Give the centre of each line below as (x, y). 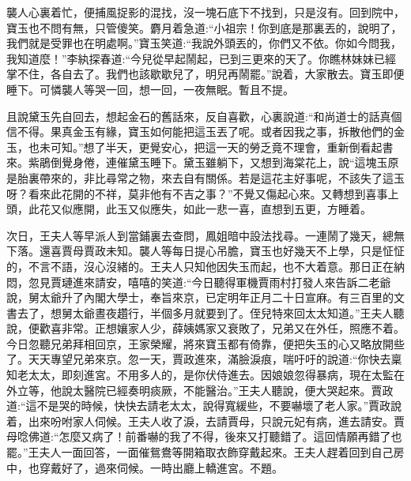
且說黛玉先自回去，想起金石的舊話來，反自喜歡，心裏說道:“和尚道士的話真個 (204, 116)
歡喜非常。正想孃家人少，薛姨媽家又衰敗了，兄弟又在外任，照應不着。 (222, 328)
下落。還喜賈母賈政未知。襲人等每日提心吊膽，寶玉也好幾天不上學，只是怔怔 (205, 251)
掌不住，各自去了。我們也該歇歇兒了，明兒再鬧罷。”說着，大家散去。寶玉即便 (205, 74)
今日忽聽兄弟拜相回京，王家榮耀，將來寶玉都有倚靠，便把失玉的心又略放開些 (205, 343)
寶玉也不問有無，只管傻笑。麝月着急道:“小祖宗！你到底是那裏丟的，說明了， (204, 27)
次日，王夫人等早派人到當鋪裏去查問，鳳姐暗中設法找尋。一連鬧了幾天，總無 (205, 235)
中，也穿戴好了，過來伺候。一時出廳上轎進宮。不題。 (145, 467)
